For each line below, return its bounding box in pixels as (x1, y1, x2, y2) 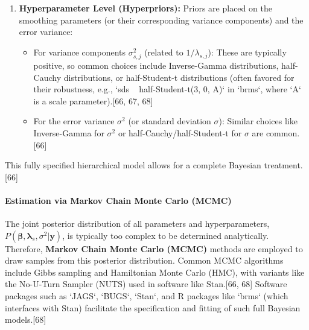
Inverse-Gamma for (33, 126, 104, 139)
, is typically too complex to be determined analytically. (62, 229, 269, 241)
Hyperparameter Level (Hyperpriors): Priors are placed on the (19, 2, 272, 14)
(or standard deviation (128, 115, 211, 127)
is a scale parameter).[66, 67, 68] (33, 94, 153, 107)
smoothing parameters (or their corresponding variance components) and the (19, 13, 304, 26)
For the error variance (33, 115, 115, 127)
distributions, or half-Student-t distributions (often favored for (63, 71, 295, 83)
